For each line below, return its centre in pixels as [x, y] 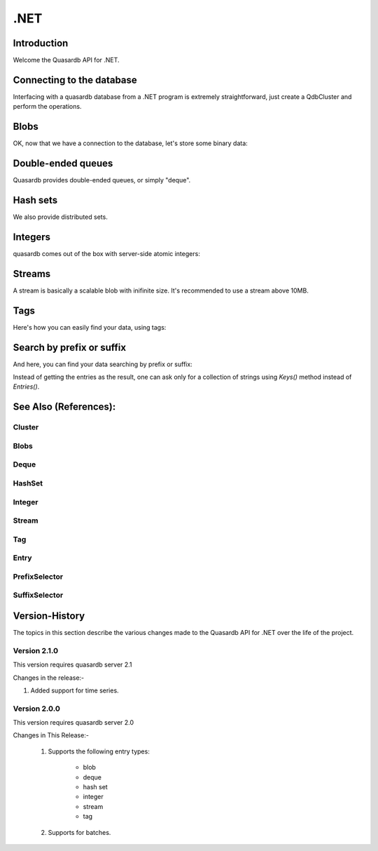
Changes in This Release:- [51, 735]
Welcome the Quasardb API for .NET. [66, 60]
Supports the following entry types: [99, 751]
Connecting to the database [75, 80]
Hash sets [35, 200]
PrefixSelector [38, 577]
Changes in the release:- [49, 678]
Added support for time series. [75, 690]
